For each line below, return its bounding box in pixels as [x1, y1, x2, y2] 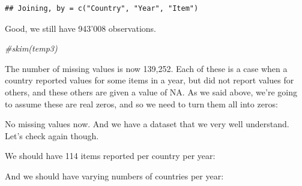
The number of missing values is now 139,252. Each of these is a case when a [5, 62, 288, 74]
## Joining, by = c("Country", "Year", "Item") [5, 4, 199, 13]
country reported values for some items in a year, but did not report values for [5, 74, 294, 86]
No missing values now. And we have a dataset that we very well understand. [5, 118, 289, 130]
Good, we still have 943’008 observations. [5, 22, 156, 34]
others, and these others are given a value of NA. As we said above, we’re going [5, 85, 297, 98]
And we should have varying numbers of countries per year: [5, 169, 224, 182]
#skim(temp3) [5, 42, 58, 55]
